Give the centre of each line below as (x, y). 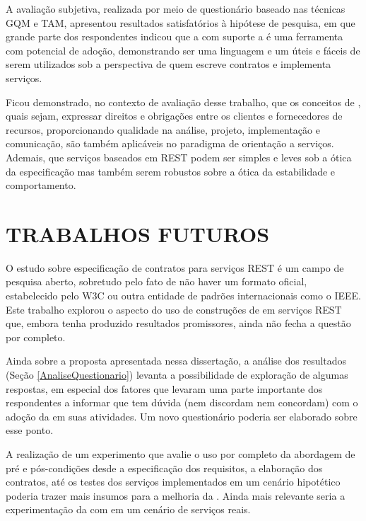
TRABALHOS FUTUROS (138, 233)
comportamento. (41, 185)
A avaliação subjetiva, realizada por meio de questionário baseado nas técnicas (176, 8)
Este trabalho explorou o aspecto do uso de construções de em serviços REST (174, 309)
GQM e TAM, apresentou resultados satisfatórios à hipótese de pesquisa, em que (181, 22)
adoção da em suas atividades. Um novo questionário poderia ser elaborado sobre (182, 416)
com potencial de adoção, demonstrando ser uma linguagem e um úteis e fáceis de (183, 50)
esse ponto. (30, 430)
